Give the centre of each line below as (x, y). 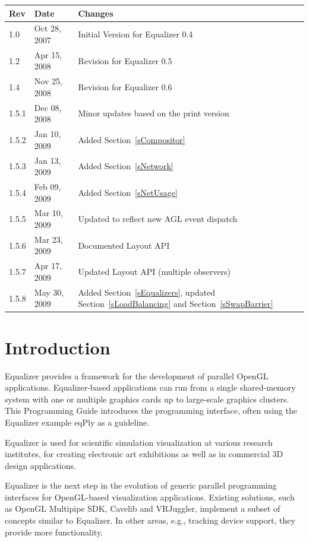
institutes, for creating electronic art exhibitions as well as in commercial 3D (144, 454)
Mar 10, (48, 213)
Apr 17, (48, 266)
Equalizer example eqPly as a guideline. (77, 422)
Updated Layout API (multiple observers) (154, 272)
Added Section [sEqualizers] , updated (147, 292)
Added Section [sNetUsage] (128, 192)
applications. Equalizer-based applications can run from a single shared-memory (150, 387)
